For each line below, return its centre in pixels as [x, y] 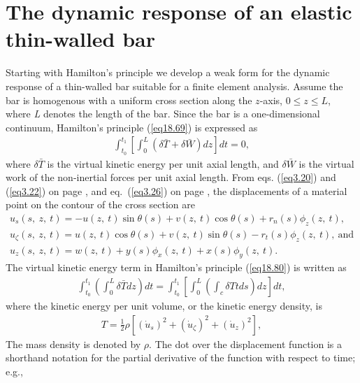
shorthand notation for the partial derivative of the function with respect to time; [181, 357]
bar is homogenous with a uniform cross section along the [129, 100]
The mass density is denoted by [73, 344]
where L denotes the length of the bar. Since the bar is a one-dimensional [163, 114]
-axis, [271, 100]
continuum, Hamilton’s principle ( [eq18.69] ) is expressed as [132, 127]
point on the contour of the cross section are [100, 204]
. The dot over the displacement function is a [245, 344]
